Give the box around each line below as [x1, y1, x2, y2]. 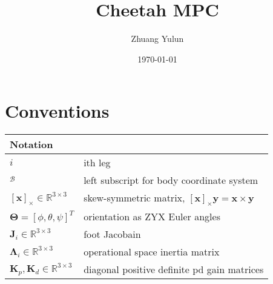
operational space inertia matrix [84, 245, 220, 259]
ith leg [84, 155, 111, 170]
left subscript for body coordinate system [84, 173, 258, 188]
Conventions [5, 98, 110, 123]
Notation [10, 137, 53, 152]
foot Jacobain [84, 227, 141, 242]
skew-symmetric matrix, [84, 191, 185, 205]
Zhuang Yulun [131, 32, 184, 45]
